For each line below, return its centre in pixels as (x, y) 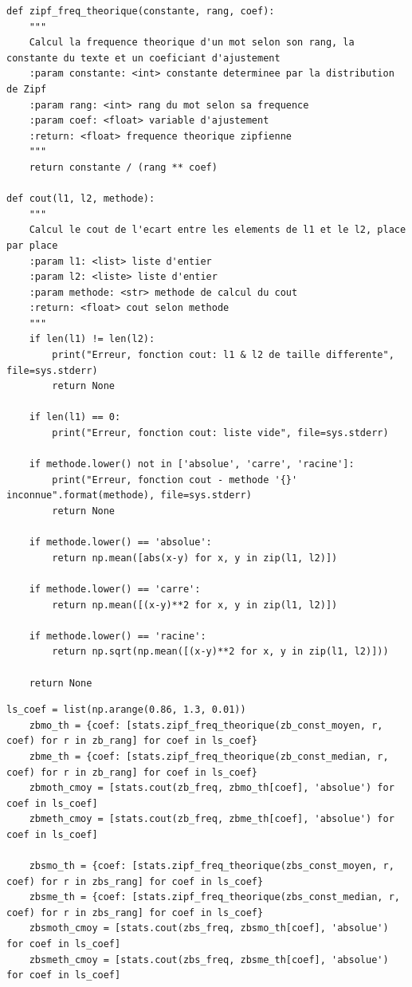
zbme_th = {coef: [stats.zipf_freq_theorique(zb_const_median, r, (209, 756)
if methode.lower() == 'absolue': (120, 543)
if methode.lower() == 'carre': (115, 589)
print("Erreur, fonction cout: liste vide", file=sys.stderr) (220, 433)
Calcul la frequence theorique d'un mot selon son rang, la (192, 43)
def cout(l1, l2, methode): (81, 199)
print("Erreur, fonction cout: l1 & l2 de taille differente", (223, 355)
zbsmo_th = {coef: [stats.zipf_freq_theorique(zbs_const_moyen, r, (212, 866)
